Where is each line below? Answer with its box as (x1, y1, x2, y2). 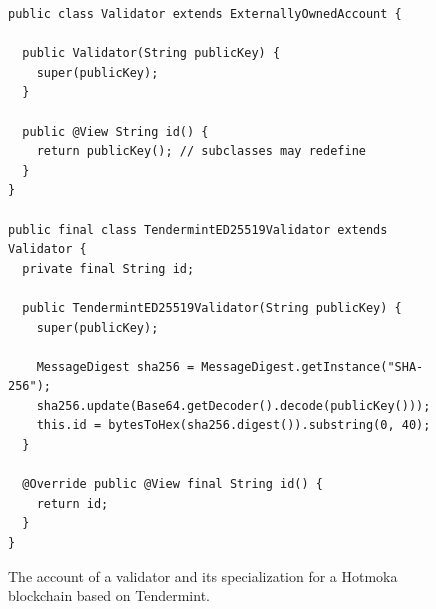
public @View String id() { (22, 124, 209, 139)
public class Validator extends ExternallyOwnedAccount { (8, 7, 402, 21)
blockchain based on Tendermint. (8, 585, 210, 606)
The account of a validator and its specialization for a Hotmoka (8, 565, 398, 586)
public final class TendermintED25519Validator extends (8, 222, 388, 237)
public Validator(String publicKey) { (22, 46, 281, 61)
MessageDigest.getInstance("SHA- (201, 359, 424, 374)
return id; (36, 496, 109, 511)
